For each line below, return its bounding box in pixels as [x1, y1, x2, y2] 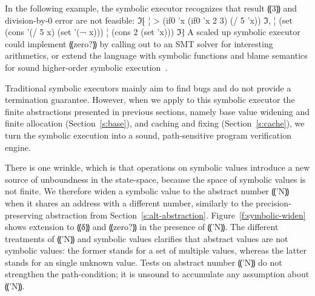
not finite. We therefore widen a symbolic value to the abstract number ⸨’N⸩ [5, 185, 290, 197]
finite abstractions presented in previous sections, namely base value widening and [5, 105, 310, 117]
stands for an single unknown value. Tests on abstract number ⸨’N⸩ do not [5, 255, 282, 268]
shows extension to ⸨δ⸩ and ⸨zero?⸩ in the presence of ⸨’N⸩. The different [5, 220, 279, 233]
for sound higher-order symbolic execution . [5, 61, 168, 73]
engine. [5, 140, 31, 153]
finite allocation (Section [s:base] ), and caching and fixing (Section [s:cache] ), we [5, 117, 305, 130]
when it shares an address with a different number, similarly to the [5, 196, 253, 209]
